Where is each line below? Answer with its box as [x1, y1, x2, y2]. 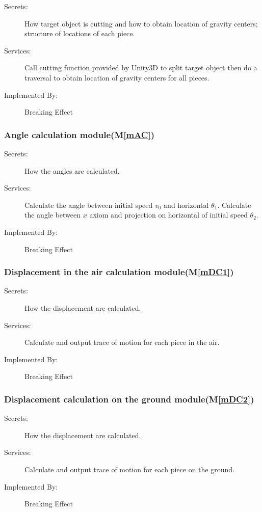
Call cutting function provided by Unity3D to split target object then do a [24, 62, 257, 73]
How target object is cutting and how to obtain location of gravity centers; [24, 18, 258, 29]
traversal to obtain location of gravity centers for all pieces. [24, 72, 209, 83]
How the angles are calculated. [24, 165, 120, 176]
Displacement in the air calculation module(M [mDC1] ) [4, 265, 234, 278]
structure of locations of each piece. [24, 28, 135, 39]
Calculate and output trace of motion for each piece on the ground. [24, 464, 234, 474]
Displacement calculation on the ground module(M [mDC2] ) [4, 392, 254, 405]
